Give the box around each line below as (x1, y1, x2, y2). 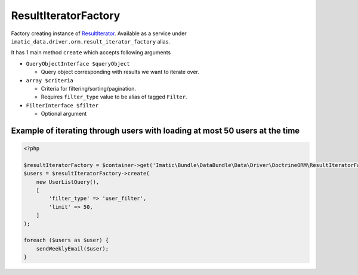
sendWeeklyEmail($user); (36, 245, 109, 252)
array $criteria (26, 77, 74, 84)
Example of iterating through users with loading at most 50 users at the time (11, 125, 300, 135)
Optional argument (41, 110, 87, 118)
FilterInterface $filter (26, 102, 98, 109)
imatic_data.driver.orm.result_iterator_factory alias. (11, 38, 170, 45)
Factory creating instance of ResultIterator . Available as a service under (11, 30, 187, 37)
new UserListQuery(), (36, 178, 100, 185)
